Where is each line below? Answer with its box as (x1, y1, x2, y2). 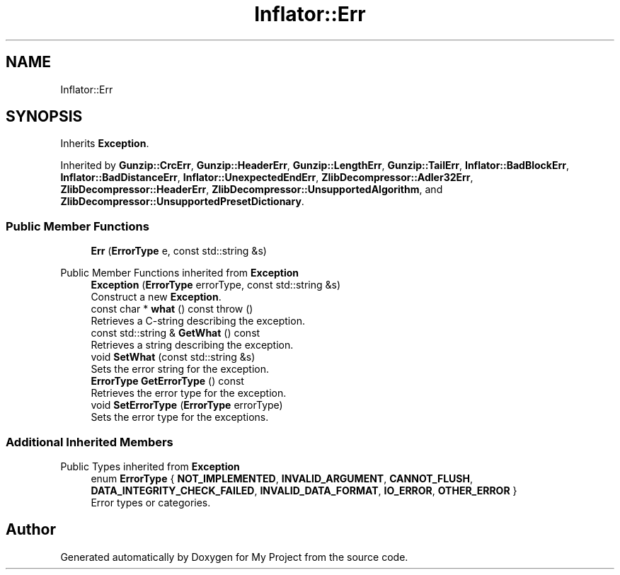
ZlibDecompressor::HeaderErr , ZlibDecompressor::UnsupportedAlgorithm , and (60, 183, 443, 196)
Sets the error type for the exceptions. (91, 411, 269, 424)
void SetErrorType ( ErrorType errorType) (91, 399, 283, 412)
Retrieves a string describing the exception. (91, 339, 294, 352)
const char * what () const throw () (91, 303, 253, 315)
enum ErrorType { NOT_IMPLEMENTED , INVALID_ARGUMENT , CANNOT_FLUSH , (91, 472, 473, 484)
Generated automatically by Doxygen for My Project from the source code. (60, 550, 408, 563)
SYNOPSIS (6, 108, 83, 126)
